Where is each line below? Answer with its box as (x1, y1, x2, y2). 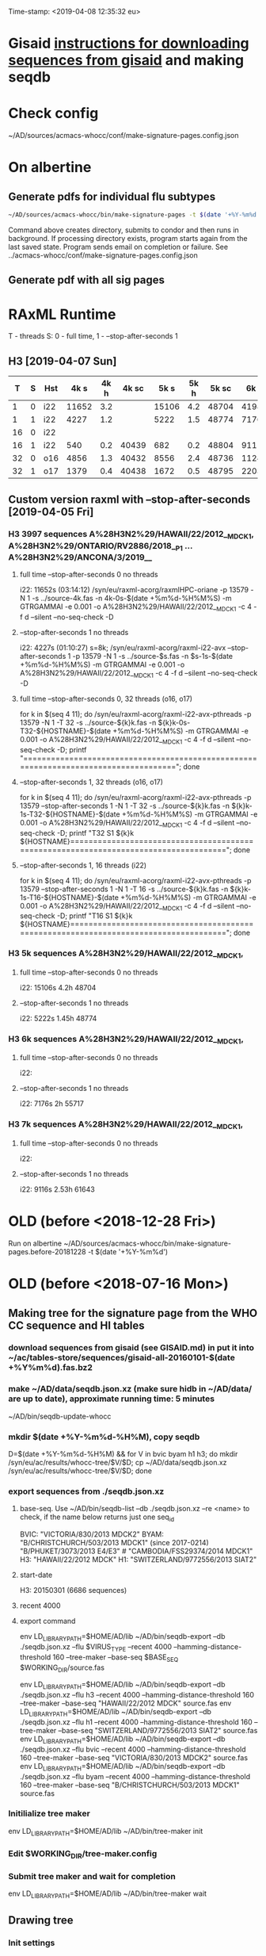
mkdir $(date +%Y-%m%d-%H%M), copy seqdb (8, 1431, 200, 1442)
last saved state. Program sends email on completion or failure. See (8, 242, 228, 251)
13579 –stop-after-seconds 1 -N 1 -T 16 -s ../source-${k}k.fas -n (19, 884, 229, 894)
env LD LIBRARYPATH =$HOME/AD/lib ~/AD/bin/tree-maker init (8, 1826, 203, 1838)
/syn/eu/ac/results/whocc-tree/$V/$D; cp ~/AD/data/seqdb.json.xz (8, 1458, 227, 1468)
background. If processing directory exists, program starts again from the (8, 234, 248, 243)
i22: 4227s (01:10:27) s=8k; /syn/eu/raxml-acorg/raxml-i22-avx (19, 643, 226, 653)
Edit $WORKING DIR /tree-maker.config (8, 1847, 158, 1860)
